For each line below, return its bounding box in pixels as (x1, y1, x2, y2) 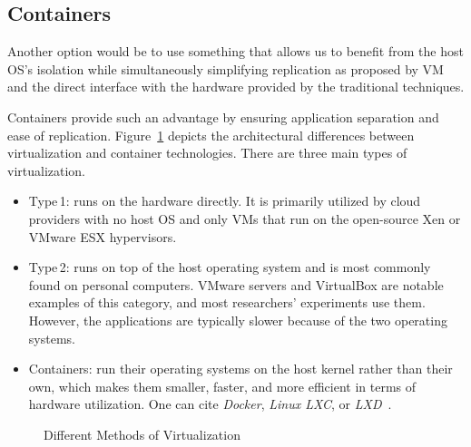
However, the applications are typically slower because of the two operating (28, 310, 447, 329)
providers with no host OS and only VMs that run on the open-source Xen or (28, 209, 461, 228)
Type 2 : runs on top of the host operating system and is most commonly (28, 258, 431, 277)
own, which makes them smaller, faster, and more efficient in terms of (28, 376, 417, 395)
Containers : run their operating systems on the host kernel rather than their (28, 359, 453, 378)
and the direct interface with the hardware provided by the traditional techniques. (7, 77, 465, 96)
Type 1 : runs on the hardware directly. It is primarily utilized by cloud (28, 191, 421, 210)
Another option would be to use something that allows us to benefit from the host (7, 42, 464, 61)
